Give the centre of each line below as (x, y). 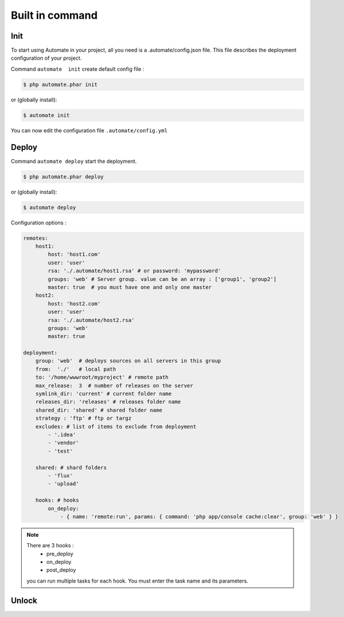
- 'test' (60, 451)
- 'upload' (63, 484)
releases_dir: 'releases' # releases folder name (108, 402)
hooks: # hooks (57, 500)
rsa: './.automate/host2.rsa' (91, 320)
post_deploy (61, 570)
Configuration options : (39, 222)
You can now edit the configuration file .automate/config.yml (89, 130)
